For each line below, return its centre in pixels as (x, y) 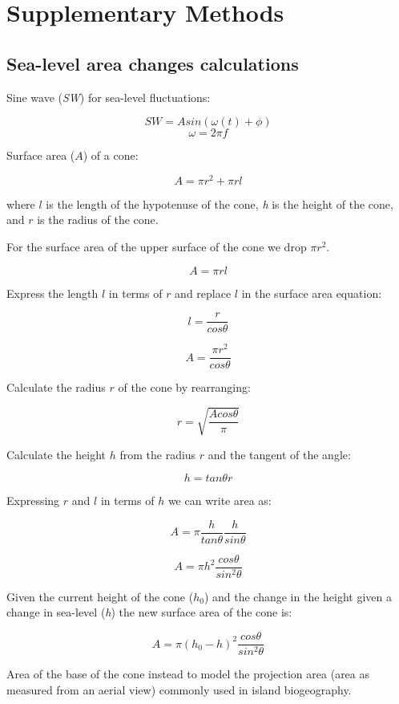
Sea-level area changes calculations (153, 63)
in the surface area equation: (312, 293)
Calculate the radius (56, 387)
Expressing (33, 501)
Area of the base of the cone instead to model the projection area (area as (188, 674)
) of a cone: (111, 155)
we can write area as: (220, 501)
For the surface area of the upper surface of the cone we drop (157, 247)
